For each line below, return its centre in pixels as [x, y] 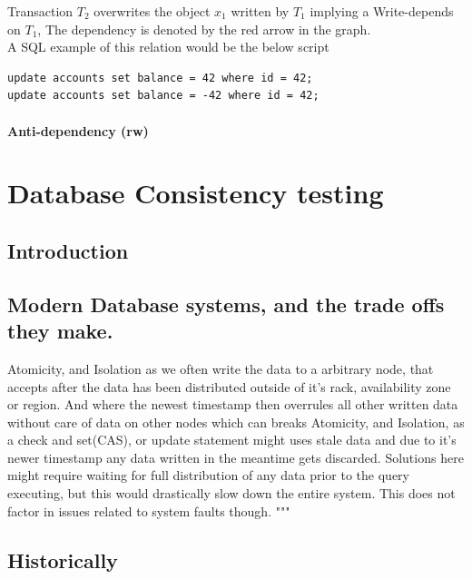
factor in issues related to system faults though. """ [149, 510]
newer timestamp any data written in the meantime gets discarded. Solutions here [236, 457]
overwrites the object [152, 11]
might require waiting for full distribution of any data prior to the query [208, 475]
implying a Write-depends [382, 11]
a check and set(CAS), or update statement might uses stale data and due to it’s [232, 440]
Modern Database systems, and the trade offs [226, 304]
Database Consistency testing [196, 193]
